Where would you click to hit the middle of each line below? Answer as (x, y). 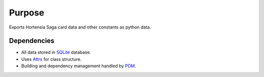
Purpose (27, 13)
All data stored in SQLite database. (56, 52)
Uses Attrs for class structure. (51, 59)
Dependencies (32, 41)
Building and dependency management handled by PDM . (79, 66)
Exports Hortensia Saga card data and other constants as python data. (80, 27)
